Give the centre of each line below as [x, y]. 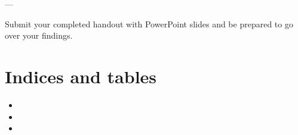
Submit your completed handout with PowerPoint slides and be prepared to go [149, 23]
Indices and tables [81, 76]
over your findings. [39, 35]
